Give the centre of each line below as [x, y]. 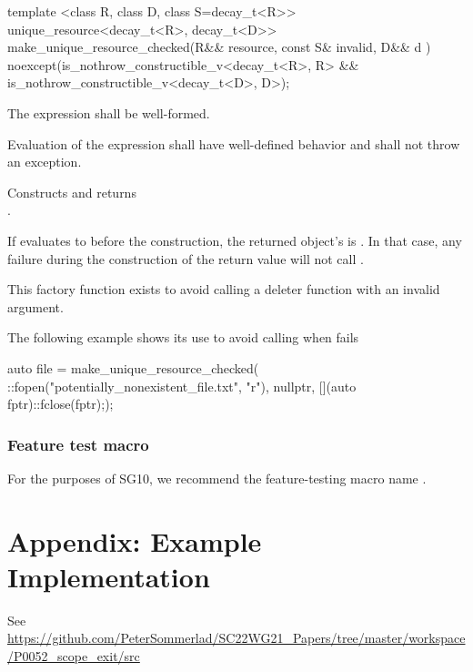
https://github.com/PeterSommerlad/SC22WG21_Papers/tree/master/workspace [236, 638]
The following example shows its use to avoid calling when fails [183, 337]
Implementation [109, 576]
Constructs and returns [72, 192]
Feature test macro [78, 444]
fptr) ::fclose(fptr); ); [60, 404]
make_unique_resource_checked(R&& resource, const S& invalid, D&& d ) [219, 47]
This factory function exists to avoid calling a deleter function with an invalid [224, 289]
